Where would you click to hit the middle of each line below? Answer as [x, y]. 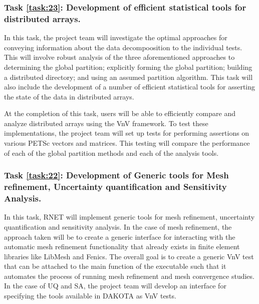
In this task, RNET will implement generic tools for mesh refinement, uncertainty [129, 217]
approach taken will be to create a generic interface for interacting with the [120, 236]
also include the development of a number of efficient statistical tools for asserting [130, 87]
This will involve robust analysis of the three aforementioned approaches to [119, 57]
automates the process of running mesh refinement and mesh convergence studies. [129, 276]
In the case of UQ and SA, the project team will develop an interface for [115, 286]
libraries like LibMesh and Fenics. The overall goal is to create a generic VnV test [129, 256]
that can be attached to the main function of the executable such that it [115, 266]
